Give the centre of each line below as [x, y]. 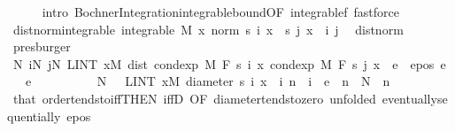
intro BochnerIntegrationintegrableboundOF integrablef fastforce [220, 12]
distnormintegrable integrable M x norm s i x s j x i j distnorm [208, 29]
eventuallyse [415, 98]
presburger [42, 46]
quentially [34, 116]
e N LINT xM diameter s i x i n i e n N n [208, 81]
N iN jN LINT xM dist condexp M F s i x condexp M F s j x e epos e [229, 63]
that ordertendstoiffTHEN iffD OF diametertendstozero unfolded [194, 98]
